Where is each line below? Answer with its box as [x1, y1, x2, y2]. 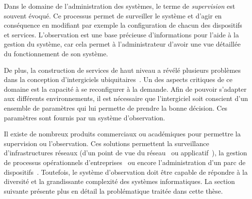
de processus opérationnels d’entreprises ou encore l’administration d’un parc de [4, 157, 246, 167]
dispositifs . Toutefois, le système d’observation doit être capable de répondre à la [4, 166, 248, 177]
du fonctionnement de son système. [4, 48, 108, 58]
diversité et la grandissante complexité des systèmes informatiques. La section [4, 176, 235, 186]
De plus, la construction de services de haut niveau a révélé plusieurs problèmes [4, 65, 241, 75]
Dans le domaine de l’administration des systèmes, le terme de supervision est [4, 1, 235, 11]
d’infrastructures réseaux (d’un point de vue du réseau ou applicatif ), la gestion [4, 148, 247, 158]
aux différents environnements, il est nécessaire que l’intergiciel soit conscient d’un [4, 93, 248, 103]
